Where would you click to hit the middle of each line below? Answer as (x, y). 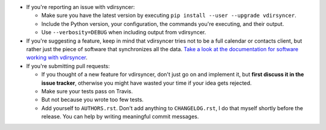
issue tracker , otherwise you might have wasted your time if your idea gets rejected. (146, 83)
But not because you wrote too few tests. (93, 100)
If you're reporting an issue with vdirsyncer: (81, 7)
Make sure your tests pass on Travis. (87, 91)
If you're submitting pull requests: (68, 66)
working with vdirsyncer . (57, 58)
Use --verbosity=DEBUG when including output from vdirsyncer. (124, 32)
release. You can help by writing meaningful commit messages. (120, 117)
